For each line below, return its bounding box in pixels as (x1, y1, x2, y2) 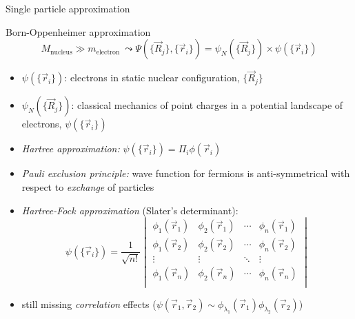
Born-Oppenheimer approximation (6, 24, 151, 39)
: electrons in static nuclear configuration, (64, 70, 240, 85)
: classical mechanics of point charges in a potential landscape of (71, 98, 343, 112)
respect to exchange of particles (21, 180, 154, 194)
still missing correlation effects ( (21, 296, 156, 311)
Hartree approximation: (21, 141, 120, 156)
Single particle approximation (6, 1, 130, 15)
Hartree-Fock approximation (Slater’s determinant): (21, 203, 239, 217)
